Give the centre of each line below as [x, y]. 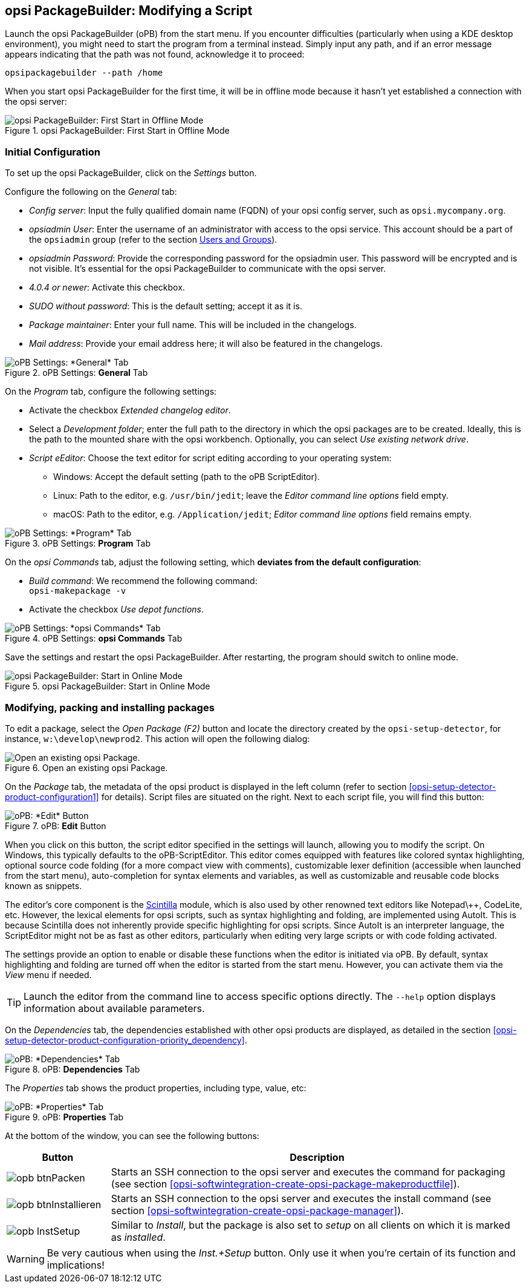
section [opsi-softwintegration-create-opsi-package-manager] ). [257, 1210]
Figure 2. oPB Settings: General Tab [76, 373]
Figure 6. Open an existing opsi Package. [86, 767]
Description [317, 1157]
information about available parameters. [114, 1008]
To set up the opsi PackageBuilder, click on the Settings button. [131, 173]
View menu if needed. [48, 974]
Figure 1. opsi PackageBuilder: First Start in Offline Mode [117, 131]
